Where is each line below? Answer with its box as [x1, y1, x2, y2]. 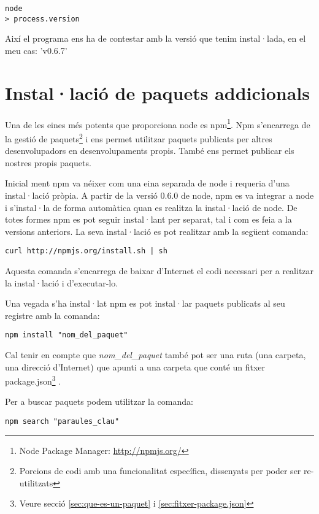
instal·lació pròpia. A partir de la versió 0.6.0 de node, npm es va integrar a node [5, 188, 314, 201]
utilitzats [19, 476, 53, 489]
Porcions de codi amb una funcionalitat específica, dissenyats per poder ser [19, 464, 301, 477]
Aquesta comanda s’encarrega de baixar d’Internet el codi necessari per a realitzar [5, 264, 314, 277]
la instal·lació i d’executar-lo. [5, 276, 118, 289]
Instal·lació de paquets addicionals [5, 80, 310, 105]
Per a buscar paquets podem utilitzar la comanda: [5, 395, 193, 408]
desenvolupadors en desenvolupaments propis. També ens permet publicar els [5, 144, 294, 157]
